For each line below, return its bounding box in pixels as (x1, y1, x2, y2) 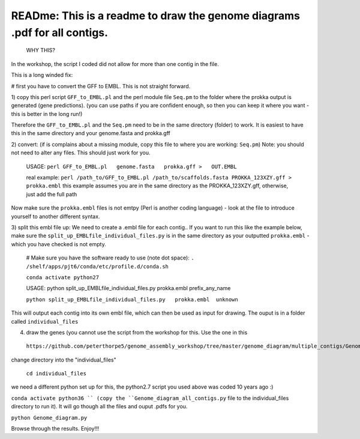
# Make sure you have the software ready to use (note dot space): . (26, 254, 194, 261)
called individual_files (11, 318, 79, 325)
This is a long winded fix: (11, 71, 73, 79)
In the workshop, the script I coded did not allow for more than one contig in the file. (11, 60, 219, 67)
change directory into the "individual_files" (11, 356, 116, 363)
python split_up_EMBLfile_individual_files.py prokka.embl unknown (26, 296, 238, 303)
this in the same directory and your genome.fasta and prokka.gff (11, 130, 171, 137)
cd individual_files (26, 370, 87, 377)
